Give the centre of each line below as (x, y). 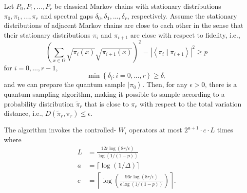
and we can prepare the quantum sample (65, 84)
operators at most (156, 130)
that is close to (107, 103)
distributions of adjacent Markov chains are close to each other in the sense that (124, 25)
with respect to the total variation (190, 103)
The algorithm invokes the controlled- (60, 130)
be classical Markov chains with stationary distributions (138, 6)
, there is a (221, 84)
